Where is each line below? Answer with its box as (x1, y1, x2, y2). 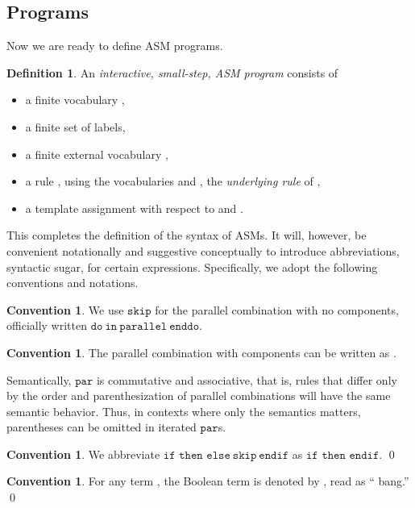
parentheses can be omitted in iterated (6, 418, 197, 435)
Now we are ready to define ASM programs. (6, 37, 223, 54)
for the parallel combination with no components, (155, 301, 399, 318)
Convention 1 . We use (6, 301, 124, 318)
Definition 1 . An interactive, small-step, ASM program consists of (6, 64, 338, 81)
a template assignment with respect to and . (25, 199, 243, 216)
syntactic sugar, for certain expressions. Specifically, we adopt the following (6, 258, 378, 275)
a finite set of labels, (25, 118, 126, 135)
